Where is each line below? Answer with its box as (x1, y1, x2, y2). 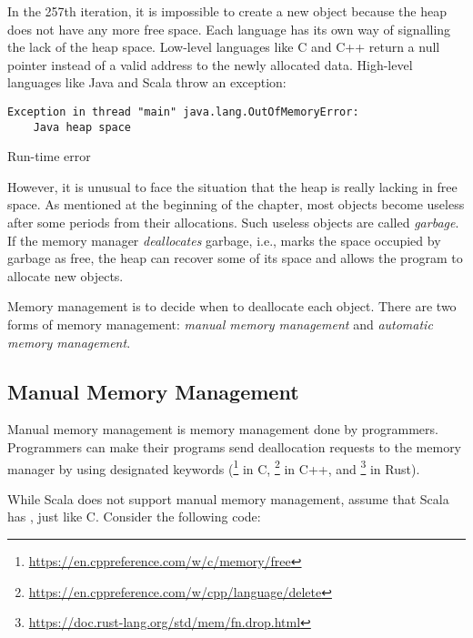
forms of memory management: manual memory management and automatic (7, 315, 433, 334)
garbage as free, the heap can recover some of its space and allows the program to (7, 248, 463, 268)
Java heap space (33, 120, 132, 134)
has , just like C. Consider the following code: (7, 507, 261, 526)
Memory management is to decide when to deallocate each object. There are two (7, 297, 457, 316)
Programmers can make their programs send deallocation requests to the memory (7, 438, 462, 457)
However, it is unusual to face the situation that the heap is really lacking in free (7, 177, 458, 196)
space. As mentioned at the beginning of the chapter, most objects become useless (7, 195, 465, 214)
